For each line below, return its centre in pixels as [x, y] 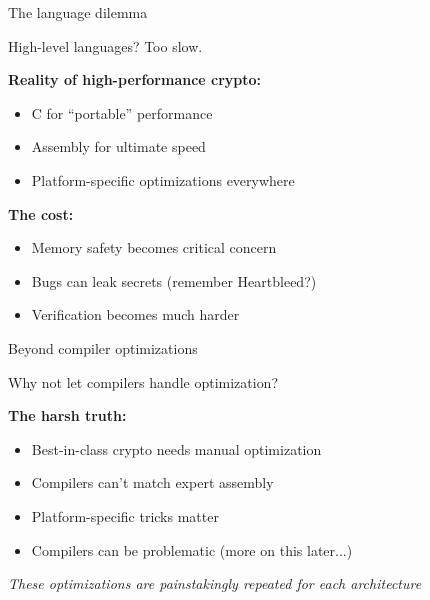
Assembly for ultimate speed [118, 146]
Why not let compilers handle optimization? [143, 381]
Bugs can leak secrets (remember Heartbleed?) [174, 280]
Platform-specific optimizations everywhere [163, 179]
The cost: [41, 213]
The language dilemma [78, 12]
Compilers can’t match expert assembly [152, 482]
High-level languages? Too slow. [105, 45]
